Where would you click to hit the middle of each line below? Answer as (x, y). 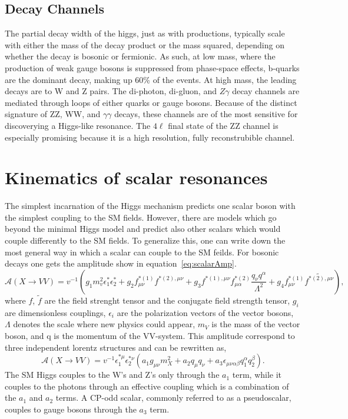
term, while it (257, 375)
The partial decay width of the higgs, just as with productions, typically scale (145, 33)
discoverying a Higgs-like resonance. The (78, 125)
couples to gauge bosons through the (71, 409)
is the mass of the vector (256, 324)
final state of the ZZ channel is (223, 125)
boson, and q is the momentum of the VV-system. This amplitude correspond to (150, 336)
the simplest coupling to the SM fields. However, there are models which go (141, 217)
